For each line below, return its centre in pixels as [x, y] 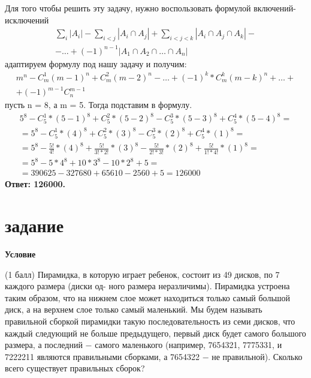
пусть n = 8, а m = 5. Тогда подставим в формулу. [99, 105]
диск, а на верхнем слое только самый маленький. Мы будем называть [134, 309]
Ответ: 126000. [35, 184]
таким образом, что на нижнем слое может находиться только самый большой [148, 297]
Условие [20, 253]
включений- [275, 8]
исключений [27, 19]
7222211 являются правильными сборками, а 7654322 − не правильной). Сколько [154, 356]
